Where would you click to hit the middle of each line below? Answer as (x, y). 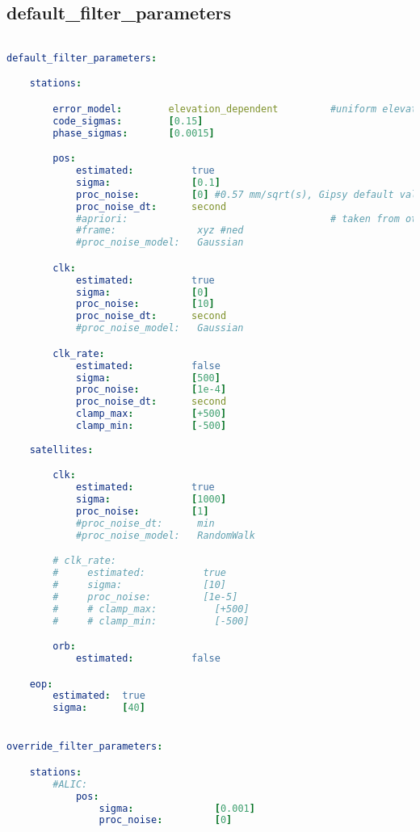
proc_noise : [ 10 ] (145, 304)
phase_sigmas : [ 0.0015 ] (134, 133)
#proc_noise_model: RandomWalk (165, 535)
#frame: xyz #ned (160, 231)
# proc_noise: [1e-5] (145, 597)
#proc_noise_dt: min (145, 523)
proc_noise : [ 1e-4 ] (151, 390)
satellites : (61, 450)
